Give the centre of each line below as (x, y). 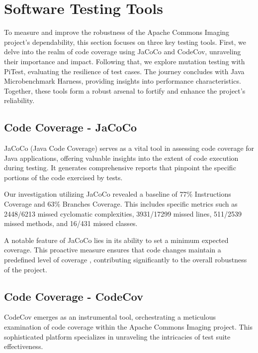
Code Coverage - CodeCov (74, 296)
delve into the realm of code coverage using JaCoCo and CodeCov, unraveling (123, 52)
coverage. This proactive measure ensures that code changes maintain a (113, 250)
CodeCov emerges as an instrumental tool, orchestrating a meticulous (110, 317)
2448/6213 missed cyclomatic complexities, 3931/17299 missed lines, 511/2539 (123, 213)
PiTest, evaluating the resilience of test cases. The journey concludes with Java (124, 71)
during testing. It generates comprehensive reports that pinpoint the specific (120, 168)
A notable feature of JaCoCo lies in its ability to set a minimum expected (116, 240)
